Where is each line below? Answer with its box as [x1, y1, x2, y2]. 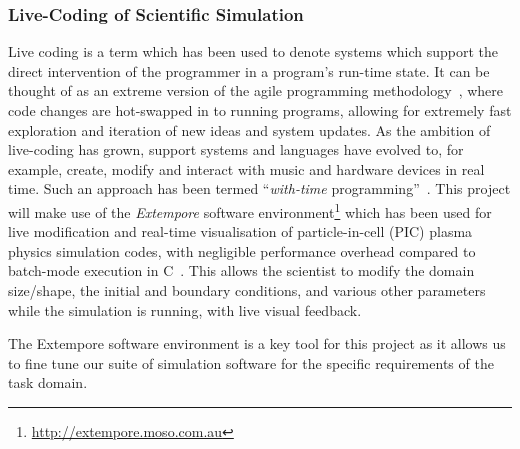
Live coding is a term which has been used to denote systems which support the [8, 41, 498, 62]
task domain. [8, 372, 88, 393]
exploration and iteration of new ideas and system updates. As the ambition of [8, 119, 491, 140]
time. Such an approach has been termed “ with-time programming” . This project [8, 178, 511, 199]
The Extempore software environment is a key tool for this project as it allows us [8, 333, 506, 354]
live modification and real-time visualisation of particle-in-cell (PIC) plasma [8, 221, 473, 242]
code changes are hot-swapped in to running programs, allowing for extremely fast [8, 100, 512, 120]
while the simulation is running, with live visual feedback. [8, 299, 362, 320]
